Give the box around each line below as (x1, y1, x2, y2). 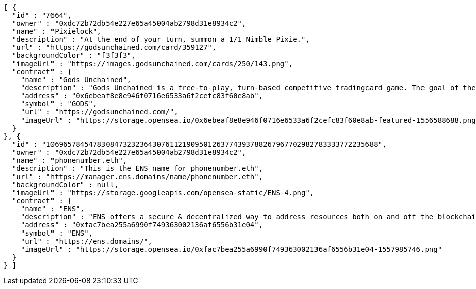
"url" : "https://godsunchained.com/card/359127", (12, 43, 217, 51)
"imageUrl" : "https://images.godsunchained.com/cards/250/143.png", (12, 60, 293, 68)
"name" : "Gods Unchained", (20, 76, 131, 84)
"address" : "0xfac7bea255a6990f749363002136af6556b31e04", (20, 221, 263, 229)
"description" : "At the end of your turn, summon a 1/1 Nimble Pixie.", (12, 35, 310, 43)
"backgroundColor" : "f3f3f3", (12, 51, 136, 60)
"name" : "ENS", (20, 205, 85, 213)
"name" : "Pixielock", (12, 27, 101, 35)
